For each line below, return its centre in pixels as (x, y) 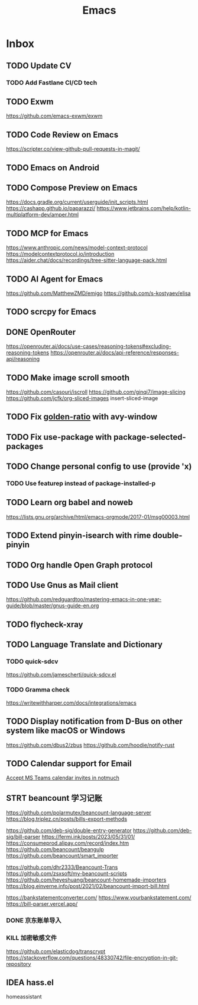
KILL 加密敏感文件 (32, 938)
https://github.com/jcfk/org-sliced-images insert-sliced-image (82, 398)
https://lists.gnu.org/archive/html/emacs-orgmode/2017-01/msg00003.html (98, 516)
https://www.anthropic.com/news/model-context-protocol (77, 248)
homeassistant (24, 997)
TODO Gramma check (38, 690)
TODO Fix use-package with (59, 437)
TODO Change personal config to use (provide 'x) (99, 467)
